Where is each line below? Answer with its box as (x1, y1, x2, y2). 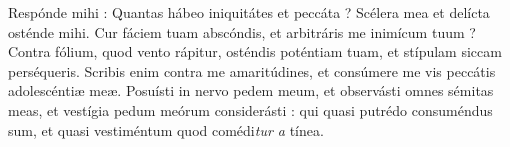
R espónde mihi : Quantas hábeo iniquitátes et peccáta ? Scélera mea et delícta (8, 2, 490, 22)
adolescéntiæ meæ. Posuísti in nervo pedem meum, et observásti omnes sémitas (8, 80, 494, 101)
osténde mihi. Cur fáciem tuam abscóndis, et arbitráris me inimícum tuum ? (8, 21, 476, 42)
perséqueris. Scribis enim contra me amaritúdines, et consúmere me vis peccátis (8, 60, 496, 81)
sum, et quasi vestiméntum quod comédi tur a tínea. (8, 119, 324, 140)
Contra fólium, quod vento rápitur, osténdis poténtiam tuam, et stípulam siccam (8, 41, 502, 62)
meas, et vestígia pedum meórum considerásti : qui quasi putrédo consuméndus (8, 99, 493, 120)
